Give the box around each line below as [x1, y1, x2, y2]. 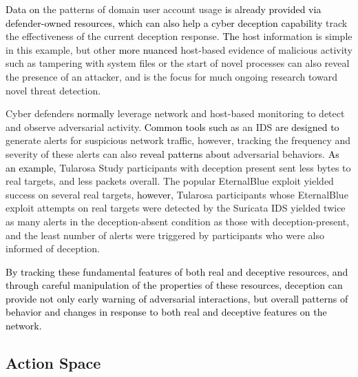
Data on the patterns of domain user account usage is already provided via [6, 2, 322, 16]
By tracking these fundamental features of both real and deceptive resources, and [6, 264, 348, 278]
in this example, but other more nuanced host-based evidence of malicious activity [6, 42, 353, 57]
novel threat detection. [6, 83, 101, 97]
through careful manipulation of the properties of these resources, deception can [6, 278, 343, 292]
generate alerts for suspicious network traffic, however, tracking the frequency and [6, 133, 351, 147]
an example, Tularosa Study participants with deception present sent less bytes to [6, 160, 351, 174]
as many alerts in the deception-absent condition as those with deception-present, [6, 214, 350, 228]
